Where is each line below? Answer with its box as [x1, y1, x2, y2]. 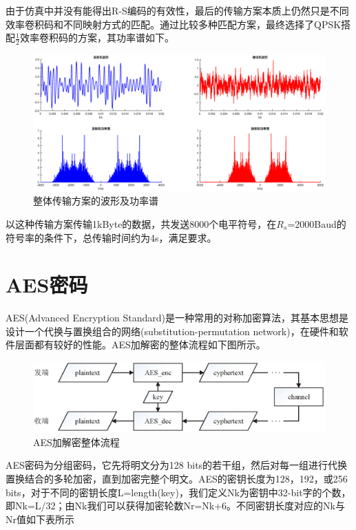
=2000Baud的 [287, 216, 346, 231]
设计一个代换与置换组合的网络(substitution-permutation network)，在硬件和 [6, 324, 339, 338]
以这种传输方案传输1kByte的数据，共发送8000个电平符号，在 [6, 216, 277, 231]
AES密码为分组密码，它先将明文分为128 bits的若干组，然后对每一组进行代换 [6, 458, 348, 472]
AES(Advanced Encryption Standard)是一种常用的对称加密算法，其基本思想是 [6, 310, 348, 325]
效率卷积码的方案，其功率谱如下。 [19, 30, 174, 45]
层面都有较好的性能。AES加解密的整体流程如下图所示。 [14, 337, 266, 352]
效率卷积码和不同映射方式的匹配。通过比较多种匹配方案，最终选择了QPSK [6, 17, 342, 31]
